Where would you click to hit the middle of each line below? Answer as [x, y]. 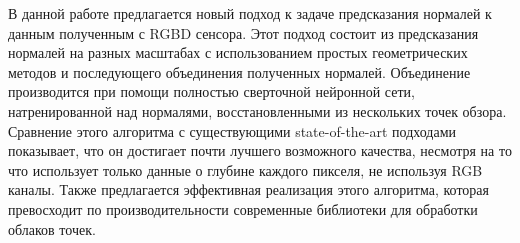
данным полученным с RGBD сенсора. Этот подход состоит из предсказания [243, 32]
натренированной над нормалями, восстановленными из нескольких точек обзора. [257, 110]
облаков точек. [52, 228]
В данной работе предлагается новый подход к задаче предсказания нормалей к [250, 13]
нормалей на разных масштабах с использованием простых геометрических [238, 52]
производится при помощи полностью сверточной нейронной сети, [211, 91]
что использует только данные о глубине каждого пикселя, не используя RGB [245, 169]
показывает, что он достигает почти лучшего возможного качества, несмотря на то [260, 150]
